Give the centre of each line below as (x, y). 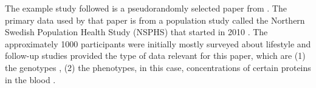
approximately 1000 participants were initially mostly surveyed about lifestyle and (158, 43)
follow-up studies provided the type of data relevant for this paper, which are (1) (155, 56)
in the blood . (30, 79)
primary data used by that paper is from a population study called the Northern (155, 20)
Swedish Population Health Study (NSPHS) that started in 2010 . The (136, 32)
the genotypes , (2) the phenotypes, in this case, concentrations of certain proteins (158, 67)
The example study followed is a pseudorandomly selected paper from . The (146, 8)
